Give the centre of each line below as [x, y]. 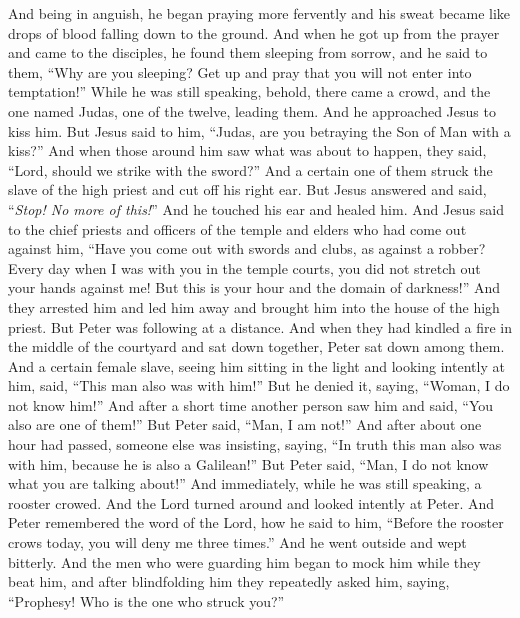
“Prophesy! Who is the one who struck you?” [146, 600]
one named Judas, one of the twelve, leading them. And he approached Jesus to [252, 110]
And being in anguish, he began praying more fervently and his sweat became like [259, 13]
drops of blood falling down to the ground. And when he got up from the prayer [254, 32]
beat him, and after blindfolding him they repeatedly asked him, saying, [229, 581]
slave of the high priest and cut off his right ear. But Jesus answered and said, [247, 189]
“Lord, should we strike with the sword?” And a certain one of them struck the [250, 169]
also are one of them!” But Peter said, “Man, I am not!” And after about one [245, 424]
